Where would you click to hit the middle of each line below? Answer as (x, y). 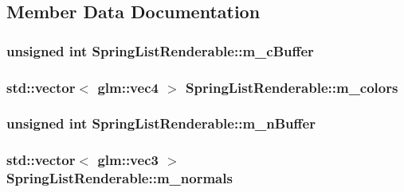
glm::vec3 (128, 160)
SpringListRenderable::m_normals (120, 178)
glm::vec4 (128, 87)
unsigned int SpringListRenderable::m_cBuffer (160, 50)
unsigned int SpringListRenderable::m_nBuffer (161, 123)
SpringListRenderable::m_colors (292, 87)
